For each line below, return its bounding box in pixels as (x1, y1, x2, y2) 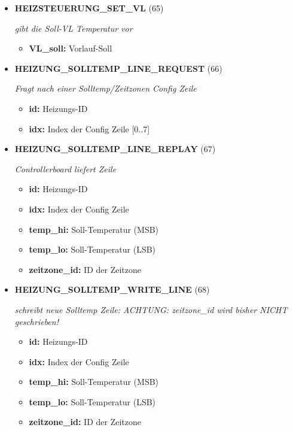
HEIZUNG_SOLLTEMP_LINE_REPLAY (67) (14, 142, 216, 155)
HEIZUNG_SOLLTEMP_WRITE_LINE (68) (14, 283, 210, 296)
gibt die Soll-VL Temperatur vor (14, 22, 133, 34)
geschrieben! (14, 315, 59, 327)
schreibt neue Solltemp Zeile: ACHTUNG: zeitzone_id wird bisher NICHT (14, 303, 288, 315)
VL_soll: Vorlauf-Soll (29, 42, 112, 54)
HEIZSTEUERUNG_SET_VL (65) (14, 2, 164, 14)
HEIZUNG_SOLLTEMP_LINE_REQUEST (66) (14, 62, 222, 74)
